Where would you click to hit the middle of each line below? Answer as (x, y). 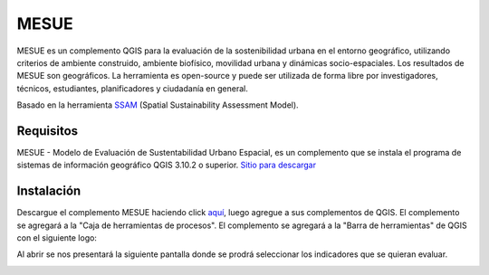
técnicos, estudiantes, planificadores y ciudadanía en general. (132, 88)
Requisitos (48, 131)
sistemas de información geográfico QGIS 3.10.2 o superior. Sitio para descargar (167, 165)
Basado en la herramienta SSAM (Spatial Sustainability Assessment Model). (158, 105)
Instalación (49, 191)
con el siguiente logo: (57, 238)
